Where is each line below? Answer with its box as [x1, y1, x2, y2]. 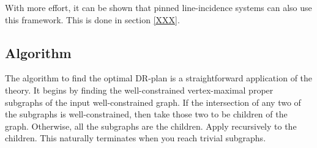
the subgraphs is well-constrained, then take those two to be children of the [5, 108, 288, 120]
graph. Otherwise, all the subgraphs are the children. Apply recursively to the [5, 119, 297, 132]
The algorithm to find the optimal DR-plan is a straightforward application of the [5, 72, 313, 84]
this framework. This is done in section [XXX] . [5, 13, 180, 26]
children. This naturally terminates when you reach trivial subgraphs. [5, 131, 266, 144]
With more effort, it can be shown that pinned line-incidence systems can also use [5, 1, 312, 13]
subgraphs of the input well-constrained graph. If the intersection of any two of [5, 95, 301, 108]
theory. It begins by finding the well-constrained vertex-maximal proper [5, 83, 274, 96]
